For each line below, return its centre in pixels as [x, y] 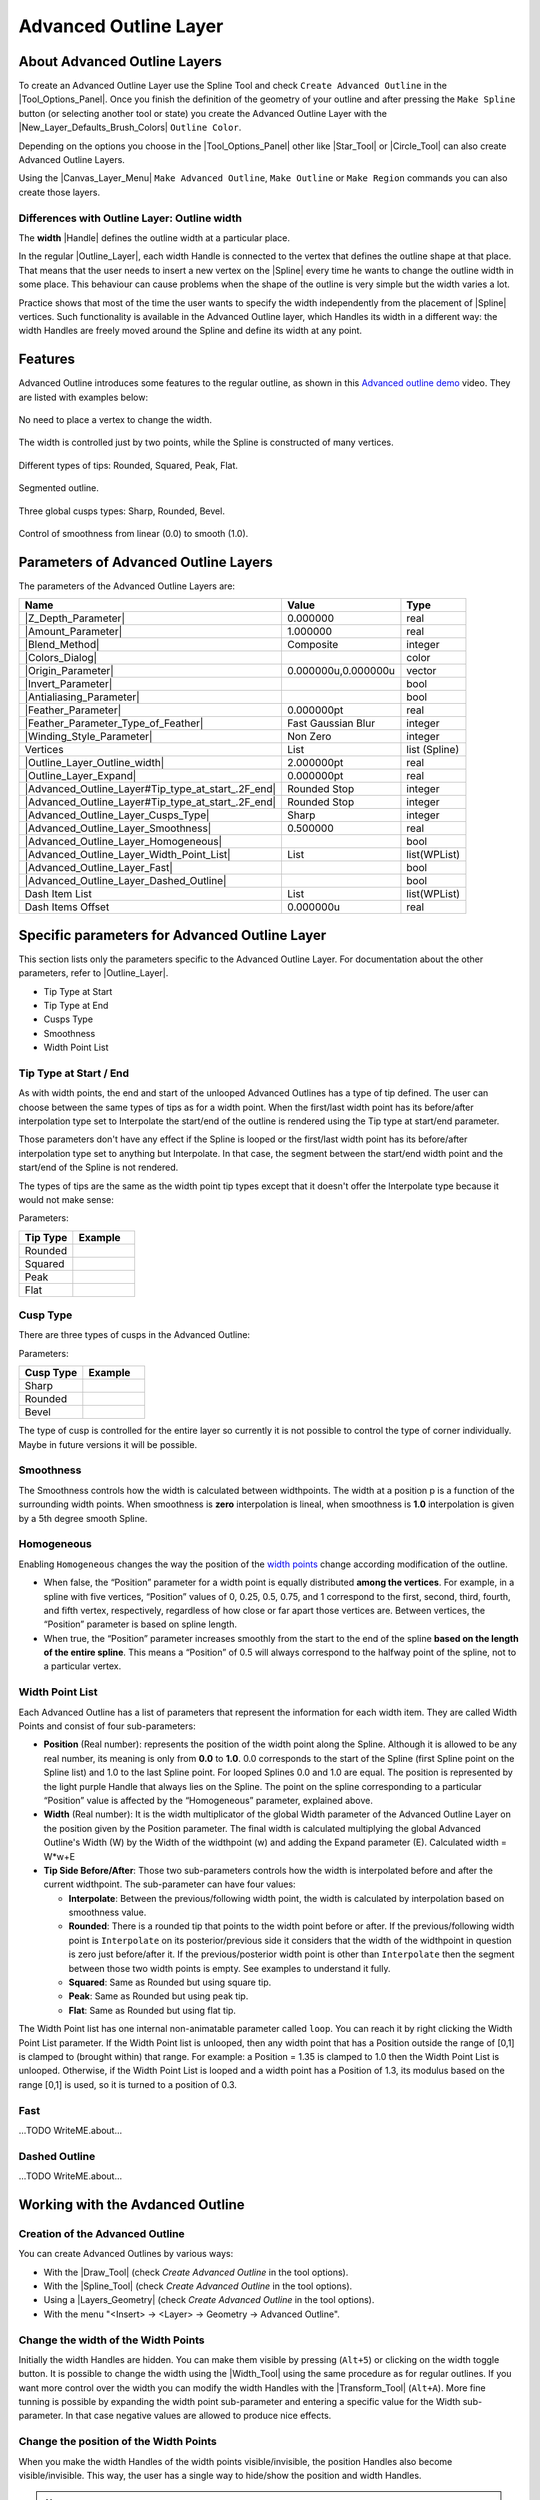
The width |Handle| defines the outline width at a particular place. [154, 237]
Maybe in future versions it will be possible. [108, 1444]
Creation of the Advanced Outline [101, 2233]
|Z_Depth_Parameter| [74, 618]
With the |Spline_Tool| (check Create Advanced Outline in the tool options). [198, 2286]
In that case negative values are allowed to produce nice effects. [198, 2416]
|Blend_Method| [62, 645]
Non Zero [309, 737]
